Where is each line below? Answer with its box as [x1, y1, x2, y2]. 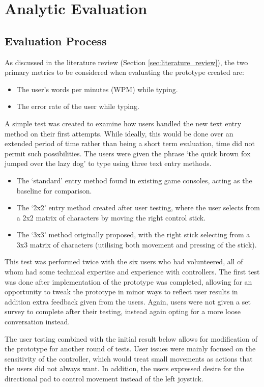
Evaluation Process [5, 33, 107, 48]
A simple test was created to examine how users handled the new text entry [5, 118, 242, 128]
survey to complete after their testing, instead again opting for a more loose [5, 306, 241, 317]
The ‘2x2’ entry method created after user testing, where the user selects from [16, 202, 260, 213]
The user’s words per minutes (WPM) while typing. [16, 84, 178, 94]
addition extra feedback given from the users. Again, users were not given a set [5, 296, 251, 307]
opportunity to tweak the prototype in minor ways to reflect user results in [5, 286, 238, 297]
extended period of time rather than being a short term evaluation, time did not [5, 138, 255, 149]
